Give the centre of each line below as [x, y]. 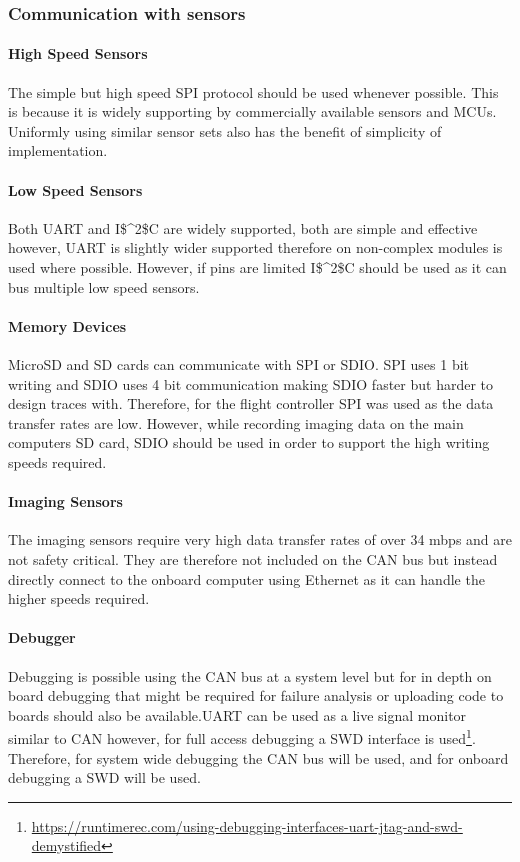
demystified [66, 845]
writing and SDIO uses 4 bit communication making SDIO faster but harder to [251, 383]
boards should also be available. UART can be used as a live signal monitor [237, 714]
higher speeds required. [79, 598]
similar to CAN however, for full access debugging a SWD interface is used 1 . [242, 736]
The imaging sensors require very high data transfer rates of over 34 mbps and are [260, 539]
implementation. [58, 150]
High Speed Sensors [78, 53]
